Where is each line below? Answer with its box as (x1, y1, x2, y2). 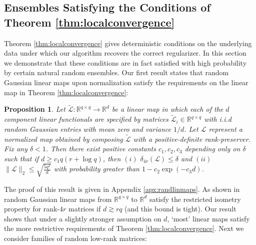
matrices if (68, 203, 101, 214)
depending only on (184, 143, 240, 154)
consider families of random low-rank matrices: (4, 232, 147, 243)
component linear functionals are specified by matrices (4, 114, 168, 124)
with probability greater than (53, 163, 139, 174)
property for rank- (4, 203, 60, 214)
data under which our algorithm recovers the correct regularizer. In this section (4, 48, 246, 58)
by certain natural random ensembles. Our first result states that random (4, 67, 229, 78)
